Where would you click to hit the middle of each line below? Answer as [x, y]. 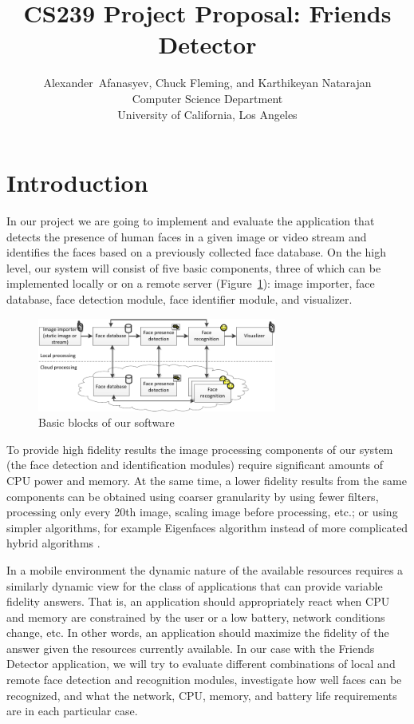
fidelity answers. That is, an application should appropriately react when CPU [198, 601]
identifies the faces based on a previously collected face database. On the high [197, 252]
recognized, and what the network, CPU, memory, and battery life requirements [202, 695]
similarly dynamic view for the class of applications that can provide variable [195, 585]
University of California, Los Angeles [207, 114]
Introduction [77, 183]
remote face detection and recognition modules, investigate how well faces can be [204, 680]
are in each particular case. [72, 711]
